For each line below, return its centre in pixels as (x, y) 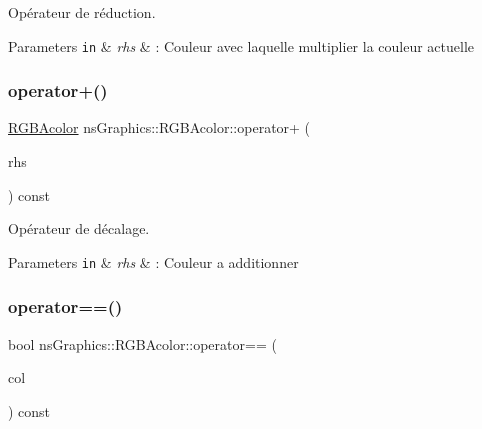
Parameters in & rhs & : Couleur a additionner (153, 261)
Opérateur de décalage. (79, 228)
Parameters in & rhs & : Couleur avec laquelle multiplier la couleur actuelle (241, 45)
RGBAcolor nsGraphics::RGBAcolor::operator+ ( (159, 127)
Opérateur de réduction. (82, 12)
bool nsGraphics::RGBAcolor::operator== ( (142, 343)
